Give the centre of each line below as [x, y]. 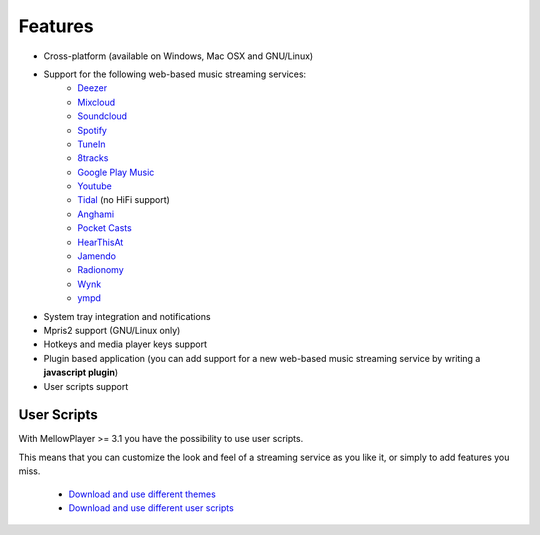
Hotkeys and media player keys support [125, 344]
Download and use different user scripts [151, 508]
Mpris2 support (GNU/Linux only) [112, 330]
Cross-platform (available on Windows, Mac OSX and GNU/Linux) [178, 56]
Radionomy [100, 270]
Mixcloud [96, 102]
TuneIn [91, 144]
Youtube [94, 186]
